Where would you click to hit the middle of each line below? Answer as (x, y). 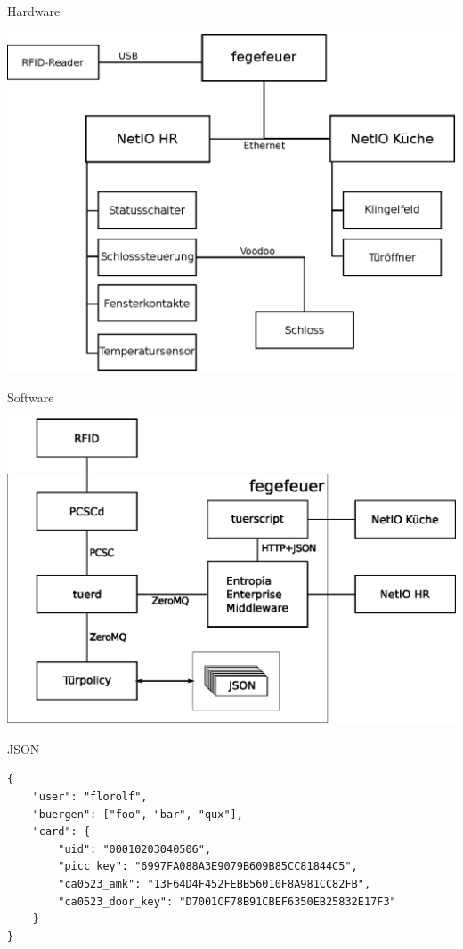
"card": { (61, 832)
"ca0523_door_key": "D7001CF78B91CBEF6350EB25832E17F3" (227, 901)
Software (31, 397)
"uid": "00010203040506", (135, 849)
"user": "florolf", (90, 797)
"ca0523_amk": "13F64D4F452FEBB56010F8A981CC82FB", (215, 884)
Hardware (34, 11)
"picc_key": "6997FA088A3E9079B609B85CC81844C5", (208, 867)
